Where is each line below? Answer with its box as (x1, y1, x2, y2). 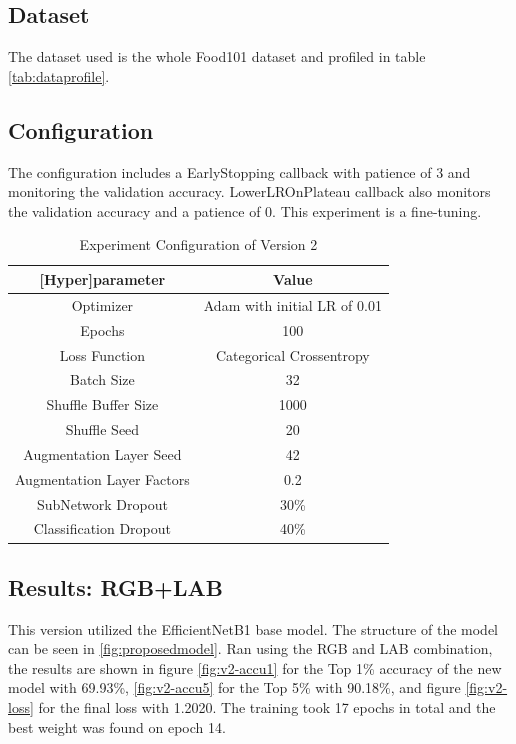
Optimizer (71, 294, 134, 315)
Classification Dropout (33, 518, 172, 539)
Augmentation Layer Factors (15, 468, 190, 489)
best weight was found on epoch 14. (8, 716, 226, 737)
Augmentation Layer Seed (23, 443, 182, 464)
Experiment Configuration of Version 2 (79, 234, 318, 255)
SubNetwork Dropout (36, 493, 168, 514)
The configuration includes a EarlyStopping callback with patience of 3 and (8, 161, 471, 182)
